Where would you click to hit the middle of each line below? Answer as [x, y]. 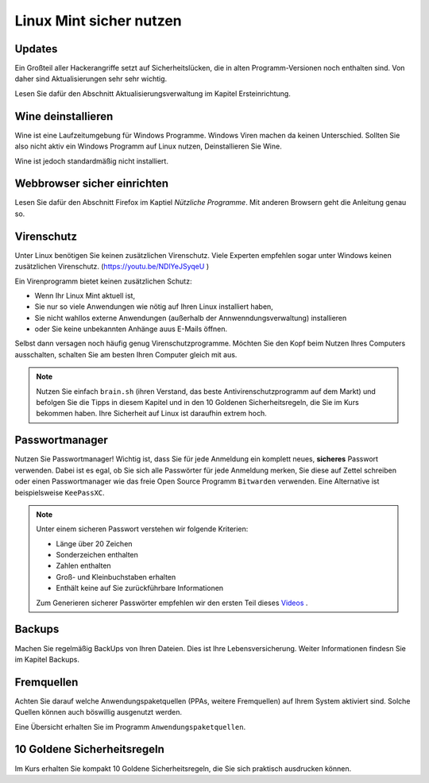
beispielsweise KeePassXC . [60, 492]
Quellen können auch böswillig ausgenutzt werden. [99, 712]
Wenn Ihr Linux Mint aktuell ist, [85, 295]
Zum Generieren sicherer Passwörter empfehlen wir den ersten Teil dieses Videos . [172, 603]
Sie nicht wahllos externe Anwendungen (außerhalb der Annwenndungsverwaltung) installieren [191, 318]
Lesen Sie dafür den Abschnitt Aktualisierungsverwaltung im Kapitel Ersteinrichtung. [153, 93]
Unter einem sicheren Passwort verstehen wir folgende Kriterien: [142, 529]
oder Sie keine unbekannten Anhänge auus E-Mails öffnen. [131, 329]
